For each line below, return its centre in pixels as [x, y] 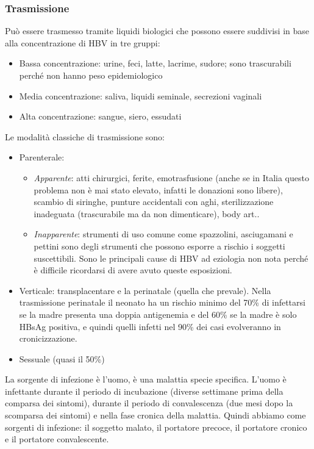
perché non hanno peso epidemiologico [91, 75]
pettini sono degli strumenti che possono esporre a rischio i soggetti [159, 246]
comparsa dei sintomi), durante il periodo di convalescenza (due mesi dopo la [149, 403]
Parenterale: [42, 157]
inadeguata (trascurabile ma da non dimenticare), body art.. [147, 213]
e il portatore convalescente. [57, 439]
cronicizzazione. [48, 338]
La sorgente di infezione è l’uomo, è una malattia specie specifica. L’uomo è [146, 379]
